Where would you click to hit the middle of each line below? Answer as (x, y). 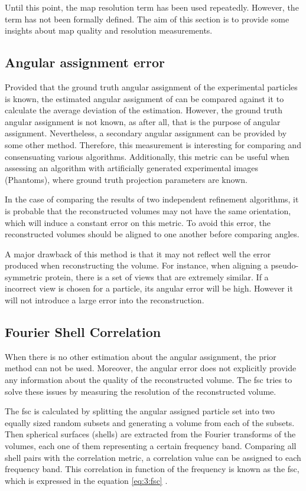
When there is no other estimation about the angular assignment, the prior (141, 356)
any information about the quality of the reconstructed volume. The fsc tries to (149, 380)
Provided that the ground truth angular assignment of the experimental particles (151, 86)
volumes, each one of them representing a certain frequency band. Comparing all (151, 446)
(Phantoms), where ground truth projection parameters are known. (126, 179)
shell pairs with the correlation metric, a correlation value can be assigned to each (153, 457)
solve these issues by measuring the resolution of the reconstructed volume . (141, 391)
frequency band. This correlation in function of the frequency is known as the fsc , (152, 469)
